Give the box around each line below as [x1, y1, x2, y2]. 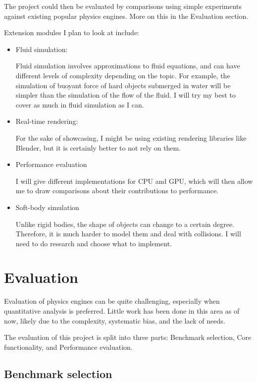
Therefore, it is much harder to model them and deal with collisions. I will [15, 228, 241, 239]
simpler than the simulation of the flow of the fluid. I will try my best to [15, 90, 236, 100]
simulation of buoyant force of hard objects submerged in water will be [15, 80, 231, 90]
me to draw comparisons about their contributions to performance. [15, 185, 219, 196]
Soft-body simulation [15, 202, 79, 212]
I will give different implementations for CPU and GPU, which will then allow [15, 175, 253, 186]
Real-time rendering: [15, 116, 78, 126]
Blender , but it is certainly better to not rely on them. [15, 142, 181, 153]
